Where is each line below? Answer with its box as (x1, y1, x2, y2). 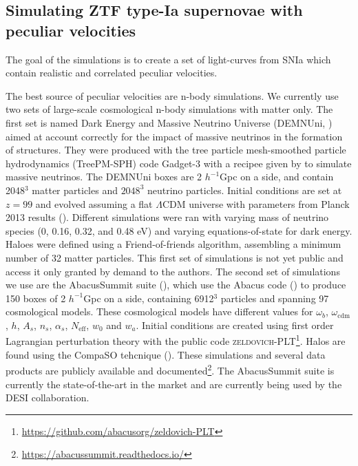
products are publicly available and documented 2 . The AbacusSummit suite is (6, 361, 335, 377)
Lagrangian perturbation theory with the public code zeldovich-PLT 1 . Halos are (6, 332, 346, 348)
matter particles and (32, 182, 118, 197)
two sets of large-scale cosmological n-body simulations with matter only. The (6, 102, 333, 116)
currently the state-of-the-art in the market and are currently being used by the (6, 377, 342, 391)
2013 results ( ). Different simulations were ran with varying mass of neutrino (6, 210, 329, 224)
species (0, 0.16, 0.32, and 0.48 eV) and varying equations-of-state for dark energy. (6, 223, 352, 237)
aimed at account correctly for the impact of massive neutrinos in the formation (6, 129, 343, 143)
